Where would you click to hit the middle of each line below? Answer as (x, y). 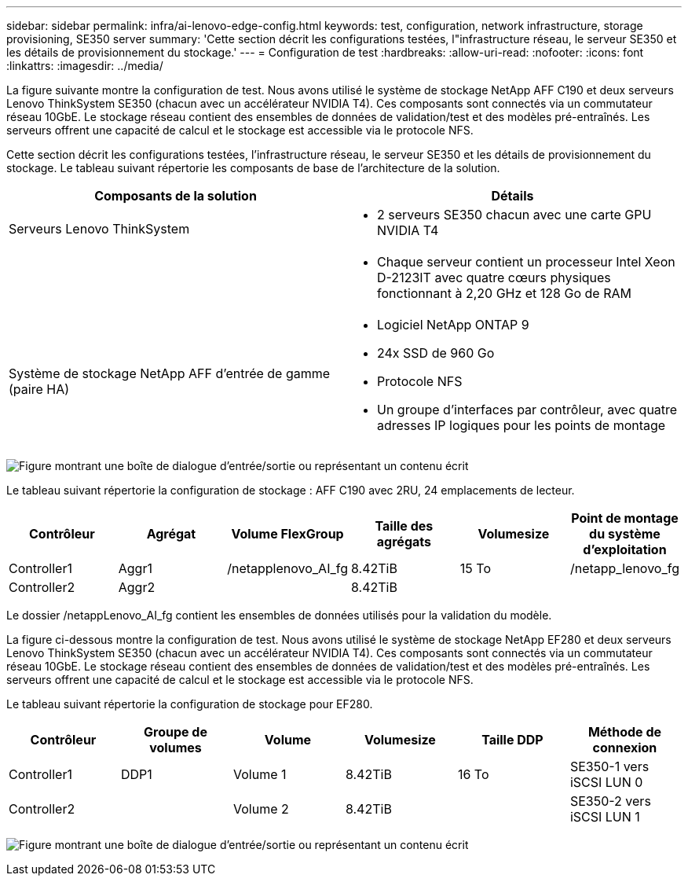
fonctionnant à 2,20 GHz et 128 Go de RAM (504, 293)
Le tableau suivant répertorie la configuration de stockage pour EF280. (190, 704)
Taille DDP (512, 740)
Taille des (404, 526)
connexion (625, 748)
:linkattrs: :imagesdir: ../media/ (85, 66)
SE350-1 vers (609, 766)
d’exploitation (625, 549)
